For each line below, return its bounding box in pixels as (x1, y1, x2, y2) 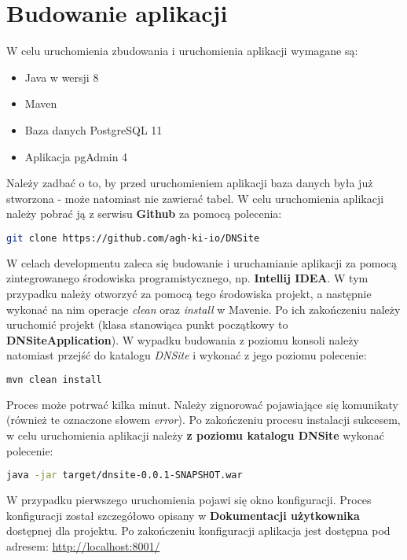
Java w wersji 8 (24, 68, 99, 85)
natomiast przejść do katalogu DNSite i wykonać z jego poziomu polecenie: (6, 347, 367, 363)
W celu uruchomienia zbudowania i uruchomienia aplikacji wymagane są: (6, 42, 358, 59)
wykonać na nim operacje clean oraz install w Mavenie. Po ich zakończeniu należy (6, 300, 401, 317)
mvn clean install (6, 374, 102, 385)
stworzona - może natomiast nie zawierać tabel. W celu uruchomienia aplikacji (6, 190, 384, 206)
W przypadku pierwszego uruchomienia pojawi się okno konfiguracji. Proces (6, 492, 372, 508)
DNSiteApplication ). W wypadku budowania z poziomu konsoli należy (6, 331, 359, 348)
